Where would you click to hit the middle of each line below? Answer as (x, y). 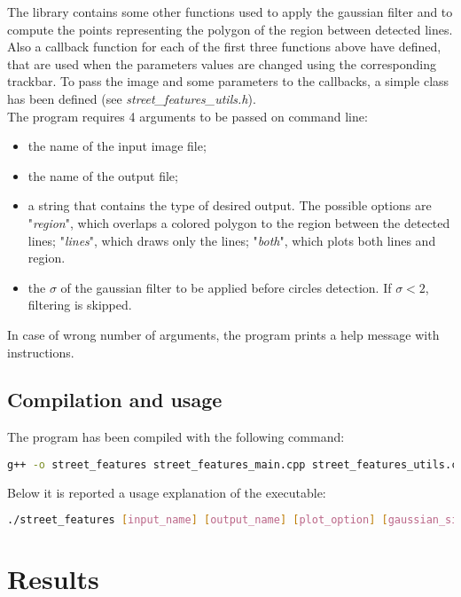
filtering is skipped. (80, 305)
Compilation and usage (115, 400)
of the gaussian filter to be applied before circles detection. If (226, 287)
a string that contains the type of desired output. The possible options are (230, 205)
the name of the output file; (103, 175)
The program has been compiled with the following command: (176, 437)
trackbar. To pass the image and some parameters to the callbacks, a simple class (228, 81)
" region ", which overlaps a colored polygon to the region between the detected (239, 222)
